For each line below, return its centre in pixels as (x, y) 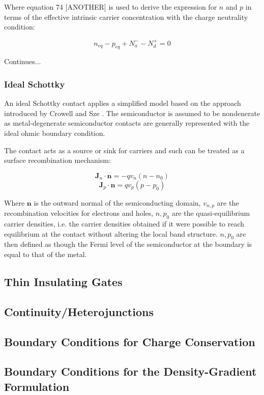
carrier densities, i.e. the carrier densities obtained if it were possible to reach (124, 224)
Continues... (23, 61)
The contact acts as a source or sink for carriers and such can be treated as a (124, 150)
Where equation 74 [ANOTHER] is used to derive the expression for (111, 7)
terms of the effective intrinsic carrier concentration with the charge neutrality (126, 17)
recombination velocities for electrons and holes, (79, 213)
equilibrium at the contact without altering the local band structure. (111, 233)
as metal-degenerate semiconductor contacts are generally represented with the (127, 123)
